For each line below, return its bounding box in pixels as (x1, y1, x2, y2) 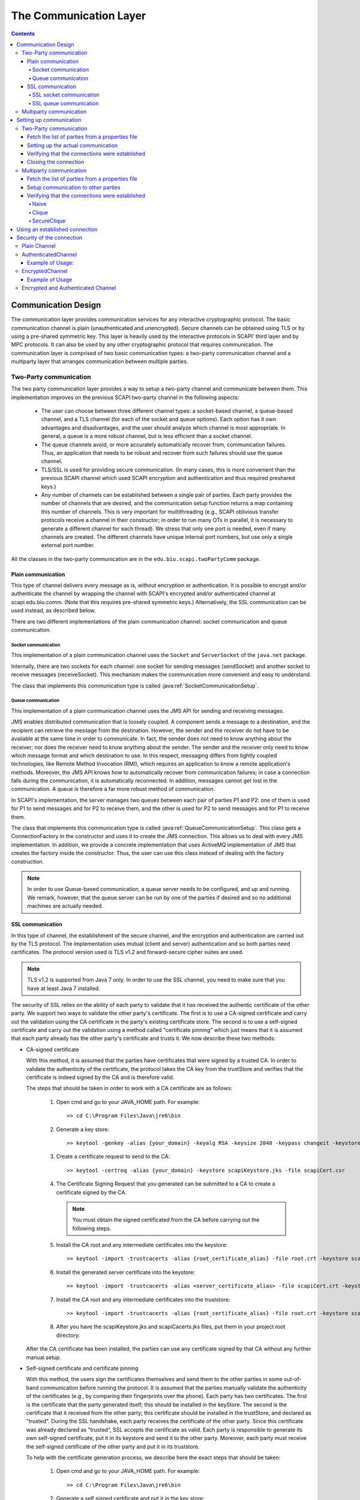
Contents (11, 30, 35, 37)
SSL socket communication (32, 91, 100, 98)
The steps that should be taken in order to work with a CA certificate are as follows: (26, 1085, 233, 1092)
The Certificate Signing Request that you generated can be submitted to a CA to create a (56, 1180, 275, 1187)
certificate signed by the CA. (56, 1189, 127, 1196)
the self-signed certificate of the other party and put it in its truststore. (26, 1443, 200, 1450)
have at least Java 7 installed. (27, 985, 100, 992)
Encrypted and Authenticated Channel (22, 284, 116, 292)
